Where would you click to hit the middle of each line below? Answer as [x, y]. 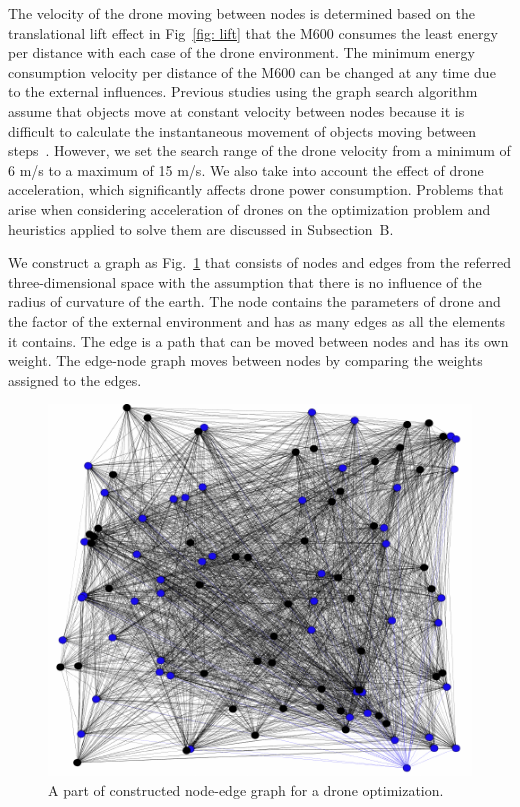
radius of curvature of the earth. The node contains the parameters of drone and [254, 301]
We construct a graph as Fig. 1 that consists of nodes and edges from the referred [260, 262]
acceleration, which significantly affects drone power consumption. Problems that [256, 189]
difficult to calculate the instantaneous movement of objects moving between [242, 130]
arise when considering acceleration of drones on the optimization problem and [249, 208]
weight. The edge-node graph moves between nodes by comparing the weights [245, 360]
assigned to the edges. [75, 379]
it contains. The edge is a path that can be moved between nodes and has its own [258, 340]
